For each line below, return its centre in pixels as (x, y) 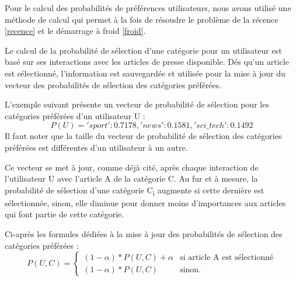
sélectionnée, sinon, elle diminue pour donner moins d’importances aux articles (145, 202)
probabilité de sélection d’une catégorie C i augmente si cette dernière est (135, 190)
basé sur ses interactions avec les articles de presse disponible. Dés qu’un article (147, 62)
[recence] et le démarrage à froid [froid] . (75, 31)
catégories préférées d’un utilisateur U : (75, 115)
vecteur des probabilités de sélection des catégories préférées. (113, 84)
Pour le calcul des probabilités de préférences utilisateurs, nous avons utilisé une (148, 8)
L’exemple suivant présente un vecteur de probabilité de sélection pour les (137, 104)
